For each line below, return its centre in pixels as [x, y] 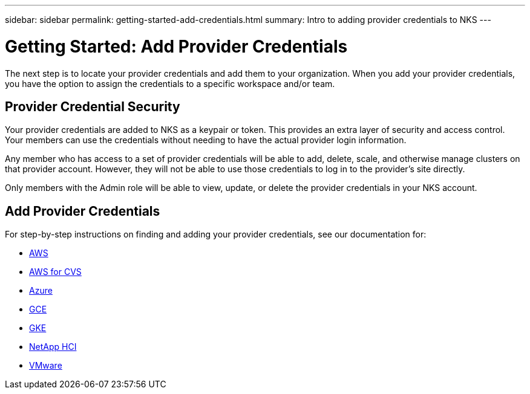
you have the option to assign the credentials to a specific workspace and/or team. [170, 83]
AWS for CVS [55, 272]
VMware [46, 366]
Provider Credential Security [93, 106]
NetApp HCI [53, 347]
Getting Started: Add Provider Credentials [176, 46]
